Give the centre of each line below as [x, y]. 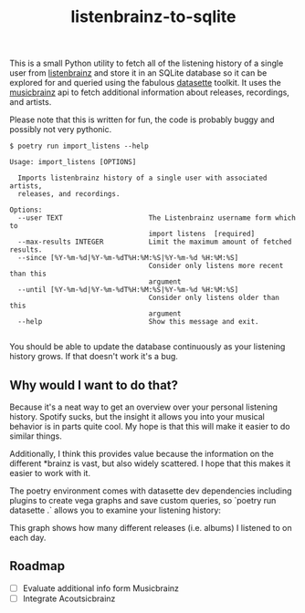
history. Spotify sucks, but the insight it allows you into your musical [137, 416]
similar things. [36, 436]
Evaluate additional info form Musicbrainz [101, 588]
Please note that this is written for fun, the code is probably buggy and [142, 119]
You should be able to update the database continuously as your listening [147, 347]
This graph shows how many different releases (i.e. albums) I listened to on [151, 528]
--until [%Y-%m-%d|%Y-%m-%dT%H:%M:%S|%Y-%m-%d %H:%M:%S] [128, 290]
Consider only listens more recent [216, 266]
